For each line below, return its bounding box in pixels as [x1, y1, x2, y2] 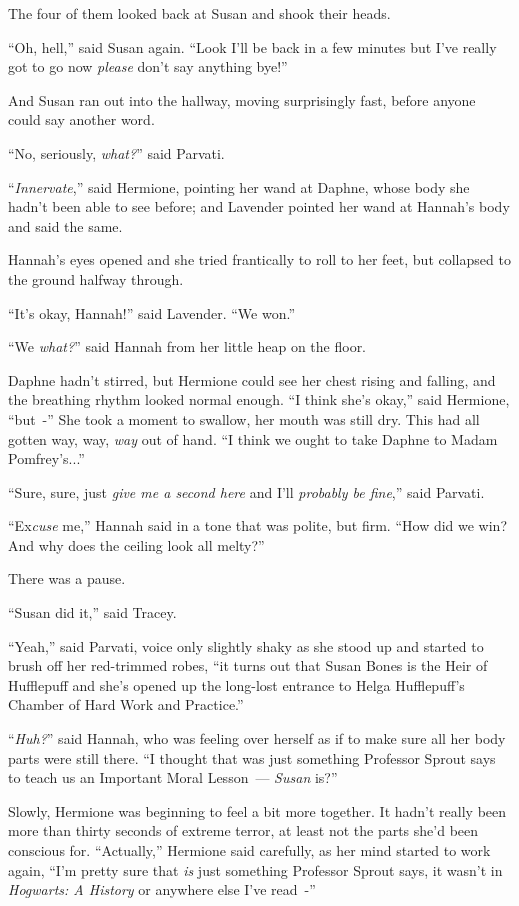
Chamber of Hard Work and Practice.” [8, 694, 244, 715]
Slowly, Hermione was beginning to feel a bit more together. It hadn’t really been [8, 800, 507, 821]
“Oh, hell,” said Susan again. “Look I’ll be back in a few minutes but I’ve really [8, 36, 497, 57]
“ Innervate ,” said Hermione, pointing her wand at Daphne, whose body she [8, 176, 470, 197]
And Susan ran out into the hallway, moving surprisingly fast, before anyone [8, 89, 476, 110]
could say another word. [8, 109, 155, 130]
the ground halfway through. [8, 268, 184, 289]
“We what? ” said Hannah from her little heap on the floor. [8, 336, 367, 357]
